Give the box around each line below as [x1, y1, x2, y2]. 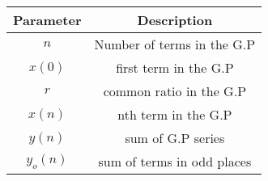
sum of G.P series [125, 128, 225, 147]
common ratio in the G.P [103, 82, 247, 100]
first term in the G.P [116, 58, 234, 77]
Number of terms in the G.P [94, 35, 256, 53]
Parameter [13, 11, 82, 29]
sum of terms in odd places [98, 152, 252, 170]
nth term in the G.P [117, 105, 232, 124]
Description [137, 11, 213, 29]
